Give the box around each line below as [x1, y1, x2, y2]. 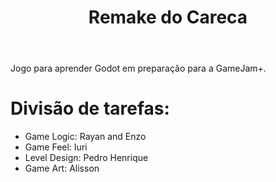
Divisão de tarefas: [10, 97, 170, 120]
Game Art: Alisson [24, 162, 100, 175]
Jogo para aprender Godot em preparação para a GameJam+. [10, 62, 267, 75]
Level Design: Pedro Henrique [24, 152, 149, 164]
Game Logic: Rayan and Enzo [24, 131, 147, 143]
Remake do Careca [88, 6, 248, 29]
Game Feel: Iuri [24, 141, 88, 153]
